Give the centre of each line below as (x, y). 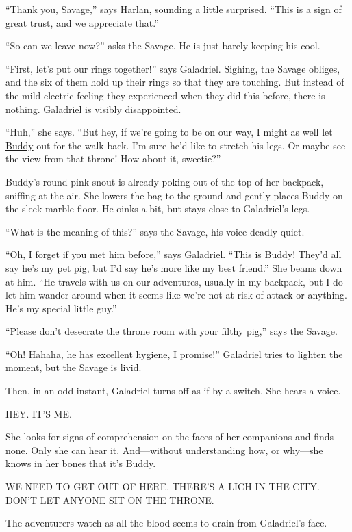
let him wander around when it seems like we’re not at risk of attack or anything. (176, 295)
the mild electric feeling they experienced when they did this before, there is (165, 95)
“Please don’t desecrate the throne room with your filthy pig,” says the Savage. (172, 331)
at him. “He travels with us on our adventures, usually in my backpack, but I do (174, 281)
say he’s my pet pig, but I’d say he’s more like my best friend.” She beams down (174, 267)
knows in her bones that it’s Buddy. (81, 463)
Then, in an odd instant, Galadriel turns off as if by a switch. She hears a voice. (173, 391)
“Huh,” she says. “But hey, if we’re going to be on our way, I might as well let (169, 132)
